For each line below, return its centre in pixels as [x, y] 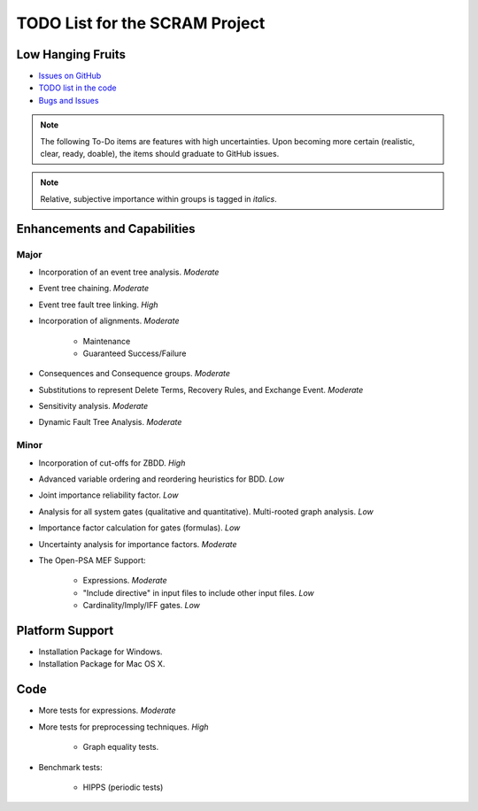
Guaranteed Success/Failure [135, 353]
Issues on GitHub [70, 76]
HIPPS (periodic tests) [123, 787]
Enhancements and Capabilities [106, 229]
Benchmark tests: [70, 767]
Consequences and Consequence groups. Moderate [134, 374]
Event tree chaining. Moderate [94, 289]
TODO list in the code [77, 88]
